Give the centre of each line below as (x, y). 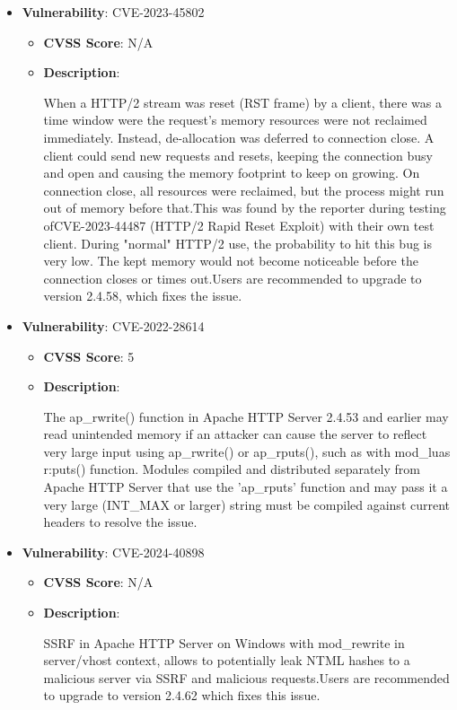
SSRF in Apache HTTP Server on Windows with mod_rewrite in (224, 642)
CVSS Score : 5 (89, 356)
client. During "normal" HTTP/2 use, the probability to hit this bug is (238, 243)
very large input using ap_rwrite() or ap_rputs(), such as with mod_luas (247, 451)
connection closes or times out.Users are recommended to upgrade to (233, 278)
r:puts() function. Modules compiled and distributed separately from (232, 469)
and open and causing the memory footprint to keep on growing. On (232, 173)
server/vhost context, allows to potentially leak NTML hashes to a (227, 660)
